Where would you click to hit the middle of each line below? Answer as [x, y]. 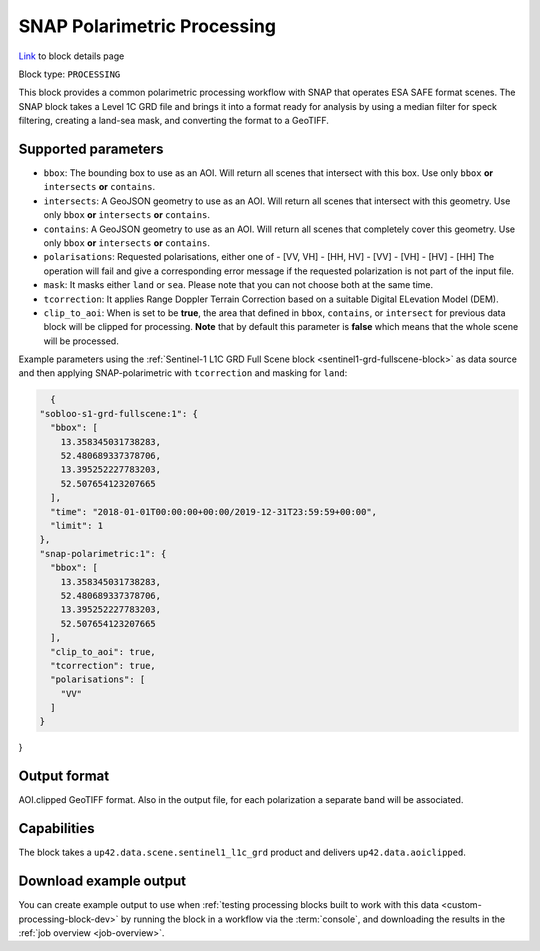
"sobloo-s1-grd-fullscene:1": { [119, 413]
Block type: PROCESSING [69, 74]
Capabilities [56, 828]
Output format [64, 776]
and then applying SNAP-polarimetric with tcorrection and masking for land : [183, 373]
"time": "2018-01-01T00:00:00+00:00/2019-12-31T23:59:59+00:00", [214, 511]
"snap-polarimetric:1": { [103, 553]
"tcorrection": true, [103, 665]
